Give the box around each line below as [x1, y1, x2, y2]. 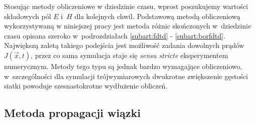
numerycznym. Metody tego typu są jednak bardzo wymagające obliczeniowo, [4, 60, 242, 71]
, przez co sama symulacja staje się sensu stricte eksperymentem [31, 49, 228, 60]
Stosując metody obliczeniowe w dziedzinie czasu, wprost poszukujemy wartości [4, 1, 248, 11]
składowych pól [4, 10, 51, 21]
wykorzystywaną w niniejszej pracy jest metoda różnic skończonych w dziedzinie [4, 20, 251, 31]
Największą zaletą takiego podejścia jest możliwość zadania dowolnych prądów [4, 40, 244, 50]
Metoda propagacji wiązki [4, 105, 141, 120]
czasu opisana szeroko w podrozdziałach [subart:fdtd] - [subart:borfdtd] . [4, 30, 225, 40]
